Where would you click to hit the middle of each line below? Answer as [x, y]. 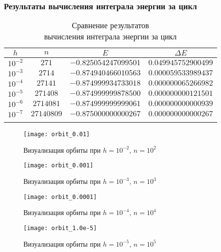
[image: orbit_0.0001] [60, 197]
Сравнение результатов [110, 25]
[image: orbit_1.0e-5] [60, 228]
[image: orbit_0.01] [57, 135]
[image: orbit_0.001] [59, 166]
